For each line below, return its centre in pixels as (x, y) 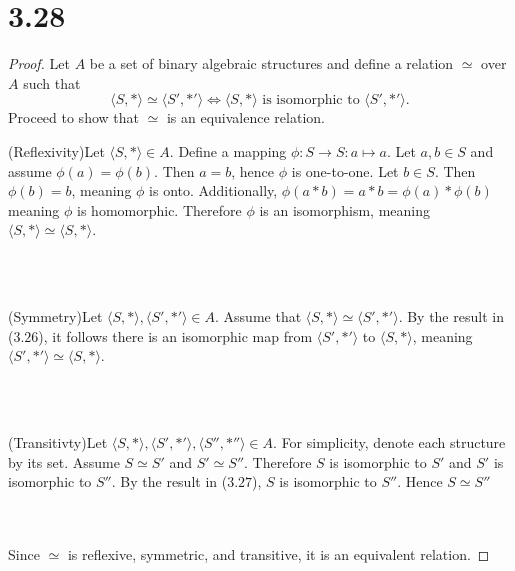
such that (52, 82)
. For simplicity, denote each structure (389, 442)
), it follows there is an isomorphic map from (175, 335)
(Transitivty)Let (58, 442)
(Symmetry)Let (55, 316)
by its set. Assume (64, 461)
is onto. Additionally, (213, 190)
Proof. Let (39, 63)
